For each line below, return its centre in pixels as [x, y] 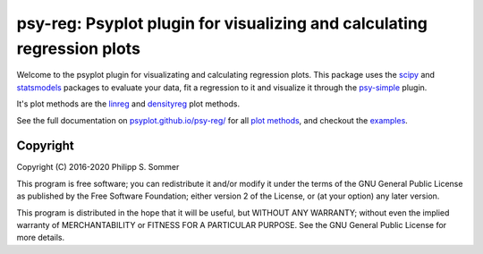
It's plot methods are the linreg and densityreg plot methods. [128, 104]
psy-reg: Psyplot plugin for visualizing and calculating [222, 23]
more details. [41, 238]
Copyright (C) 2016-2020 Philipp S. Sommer [98, 167]
